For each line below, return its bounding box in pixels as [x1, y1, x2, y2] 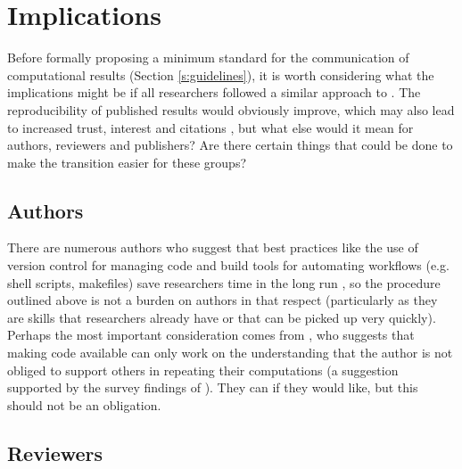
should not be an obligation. [7, 395, 161, 414]
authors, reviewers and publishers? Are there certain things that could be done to [7, 136, 453, 154]
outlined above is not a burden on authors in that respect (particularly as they [7, 291, 438, 309]
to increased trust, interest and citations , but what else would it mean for [7, 118, 414, 136]
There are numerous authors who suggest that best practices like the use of [7, 238, 418, 257]
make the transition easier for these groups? [7, 152, 247, 171]
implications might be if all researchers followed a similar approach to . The [7, 83, 421, 102]
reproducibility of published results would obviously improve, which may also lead [7, 100, 455, 119]
